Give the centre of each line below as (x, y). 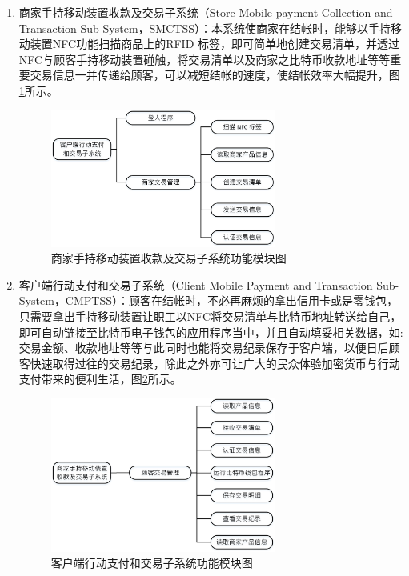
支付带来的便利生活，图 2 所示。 (100, 379)
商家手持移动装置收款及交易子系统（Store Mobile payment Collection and (206, 12)
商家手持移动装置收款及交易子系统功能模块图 (168, 258)
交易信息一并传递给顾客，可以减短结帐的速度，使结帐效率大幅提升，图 (215, 75)
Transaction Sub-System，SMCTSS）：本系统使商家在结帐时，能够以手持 (204, 28)
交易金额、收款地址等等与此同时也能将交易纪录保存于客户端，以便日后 (204, 348)
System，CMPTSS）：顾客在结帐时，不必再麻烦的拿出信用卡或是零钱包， (208, 300)
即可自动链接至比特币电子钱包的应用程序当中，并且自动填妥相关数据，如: (211, 332)
